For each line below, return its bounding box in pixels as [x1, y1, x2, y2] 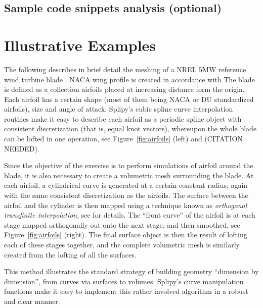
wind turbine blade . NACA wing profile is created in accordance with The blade [4, 74, 255, 84]
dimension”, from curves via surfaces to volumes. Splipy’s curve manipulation [4, 276, 244, 286]
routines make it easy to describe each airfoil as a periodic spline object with [4, 113, 242, 124]
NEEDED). [4, 143, 39, 153]
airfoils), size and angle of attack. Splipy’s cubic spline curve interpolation [4, 104, 233, 114]
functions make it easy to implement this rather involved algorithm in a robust [4, 286, 248, 296]
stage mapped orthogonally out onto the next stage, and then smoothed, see [4, 219, 240, 230]
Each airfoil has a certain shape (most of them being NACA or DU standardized [4, 93, 254, 104]
